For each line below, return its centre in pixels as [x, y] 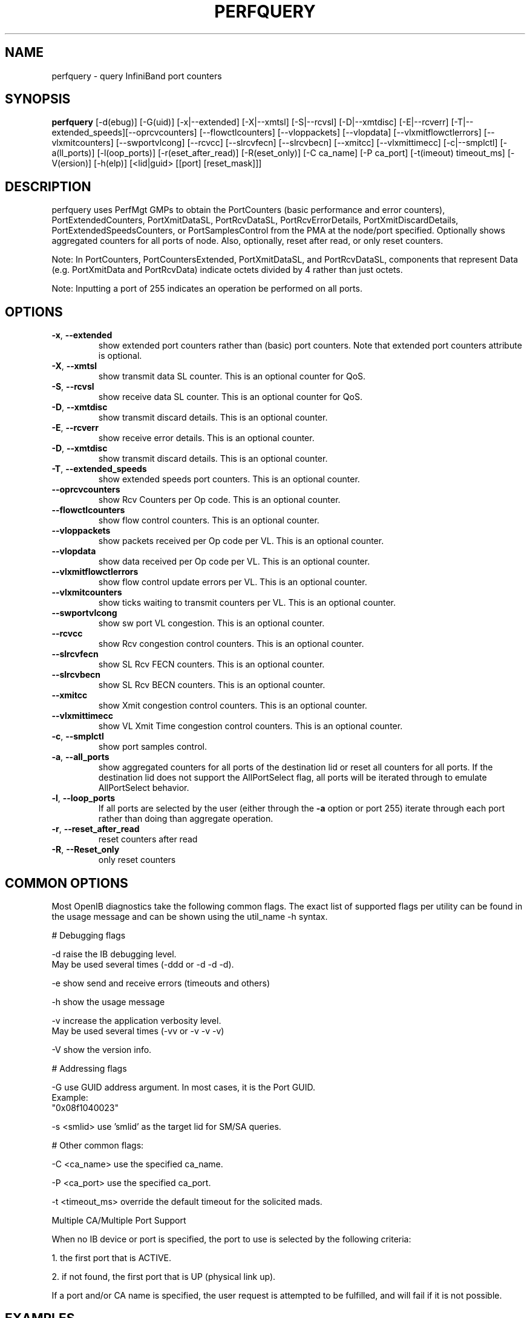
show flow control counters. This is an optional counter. [209, 520]
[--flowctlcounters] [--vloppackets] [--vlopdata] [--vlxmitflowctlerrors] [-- [347, 133]
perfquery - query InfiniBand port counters [137, 76]
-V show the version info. [102, 1049]
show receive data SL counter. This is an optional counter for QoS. [230, 397]
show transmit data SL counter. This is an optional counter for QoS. [232, 376]
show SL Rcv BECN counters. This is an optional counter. [212, 685]
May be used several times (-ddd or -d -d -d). [143, 964]
